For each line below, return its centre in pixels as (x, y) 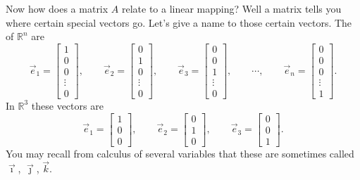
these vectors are (67, 105)
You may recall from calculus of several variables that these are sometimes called (180, 153)
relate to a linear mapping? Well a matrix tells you (231, 8)
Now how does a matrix (57, 8)
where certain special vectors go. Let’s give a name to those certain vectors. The (179, 22)
